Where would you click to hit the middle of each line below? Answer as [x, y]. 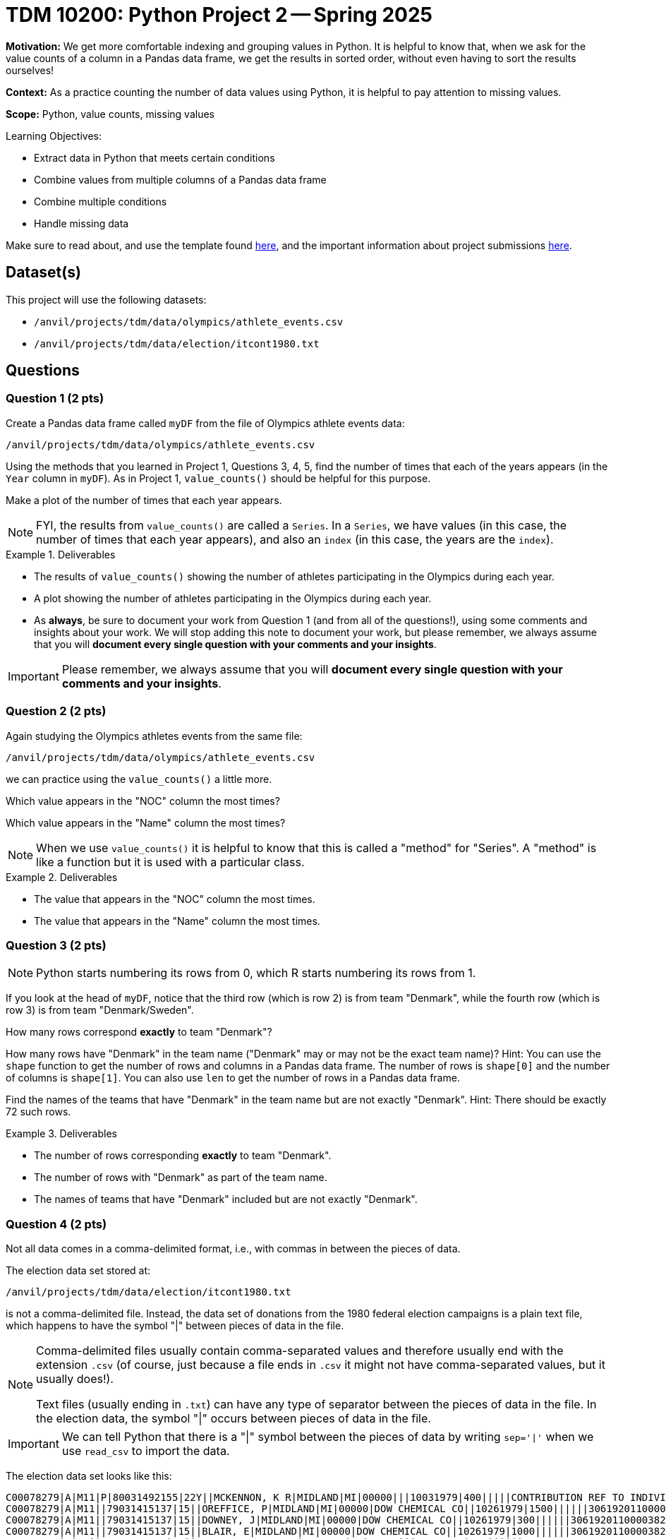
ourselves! [30, 70]
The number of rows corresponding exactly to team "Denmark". [183, 1156]
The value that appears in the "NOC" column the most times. [175, 899]
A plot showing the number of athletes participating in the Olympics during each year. [233, 598]
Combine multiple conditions [101, 201]
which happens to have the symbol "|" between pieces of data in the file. [175, 1326]
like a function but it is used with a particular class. [170, 862]
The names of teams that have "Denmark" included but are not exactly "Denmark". [226, 1199]
